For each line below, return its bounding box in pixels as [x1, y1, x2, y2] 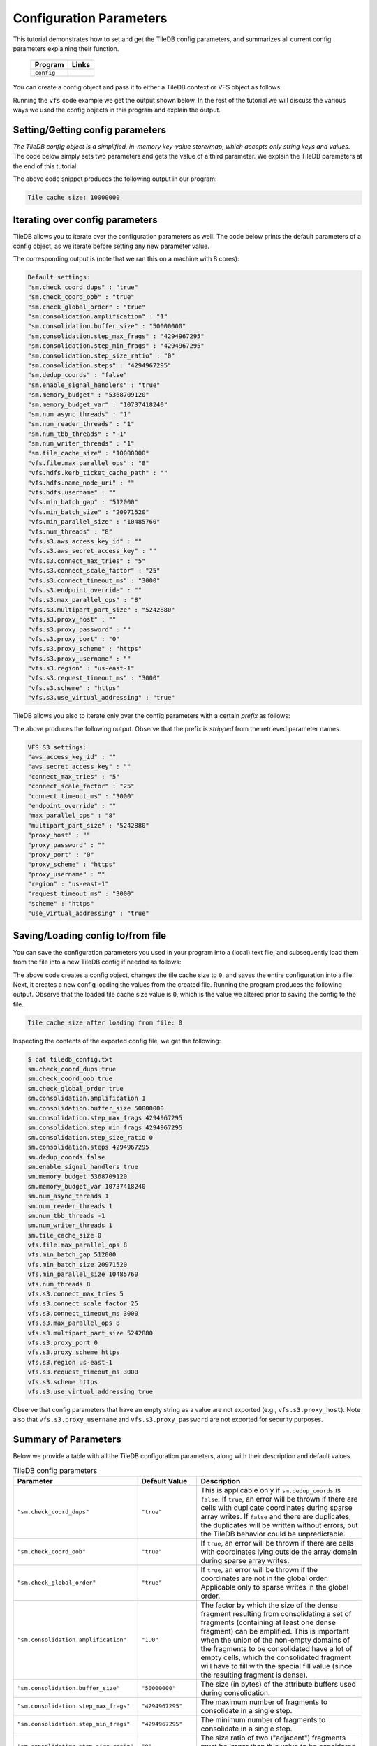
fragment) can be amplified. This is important [200, 1626, 349, 1636]
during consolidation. [200, 1687, 270, 1697]
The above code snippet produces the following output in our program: [13, 175, 217, 183]
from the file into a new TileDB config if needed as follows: [13, 958, 182, 967]
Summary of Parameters [13, 1434, 122, 1446]
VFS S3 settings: [27, 743, 87, 751]
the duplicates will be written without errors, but [200, 1520, 359, 1529]
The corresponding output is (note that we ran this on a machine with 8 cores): [13, 255, 239, 263]
